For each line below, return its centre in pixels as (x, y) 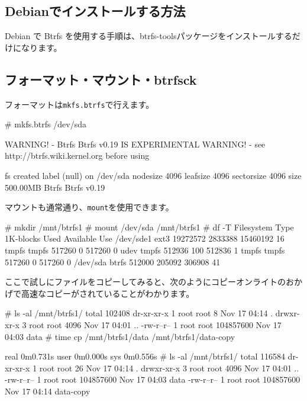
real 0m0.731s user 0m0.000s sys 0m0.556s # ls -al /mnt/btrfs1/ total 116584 (145, 356)
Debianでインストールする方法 (95, 11)
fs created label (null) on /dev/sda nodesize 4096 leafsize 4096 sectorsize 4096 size (153, 176)
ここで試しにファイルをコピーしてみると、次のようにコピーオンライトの (146, 282)
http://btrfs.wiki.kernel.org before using (77, 155)
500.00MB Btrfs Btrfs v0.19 (55, 187)
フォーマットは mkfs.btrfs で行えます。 (80, 104)
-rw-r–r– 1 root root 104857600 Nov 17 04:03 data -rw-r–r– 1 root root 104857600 (153, 379)
